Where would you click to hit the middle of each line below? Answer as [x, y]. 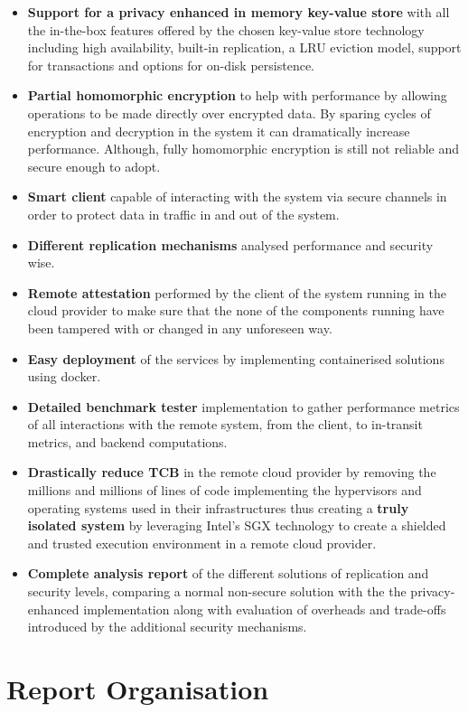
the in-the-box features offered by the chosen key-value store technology [226, 29]
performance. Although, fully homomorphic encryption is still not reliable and [243, 149]
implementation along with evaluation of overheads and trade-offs [265, 609]
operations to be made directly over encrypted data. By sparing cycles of [229, 112]
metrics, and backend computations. [127, 441]
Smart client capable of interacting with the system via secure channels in [237, 197]
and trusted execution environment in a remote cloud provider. [202, 543]
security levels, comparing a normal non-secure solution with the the [217, 591]
